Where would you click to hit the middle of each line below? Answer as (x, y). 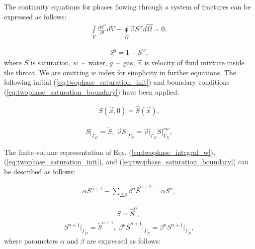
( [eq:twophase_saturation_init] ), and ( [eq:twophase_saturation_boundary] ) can (127, 162)
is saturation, (51, 62)
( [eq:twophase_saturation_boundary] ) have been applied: (92, 92)
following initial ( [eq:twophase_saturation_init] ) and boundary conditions (117, 82)
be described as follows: (40, 171)
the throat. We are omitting (46, 72)
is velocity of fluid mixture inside (194, 62)
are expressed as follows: (124, 240)
